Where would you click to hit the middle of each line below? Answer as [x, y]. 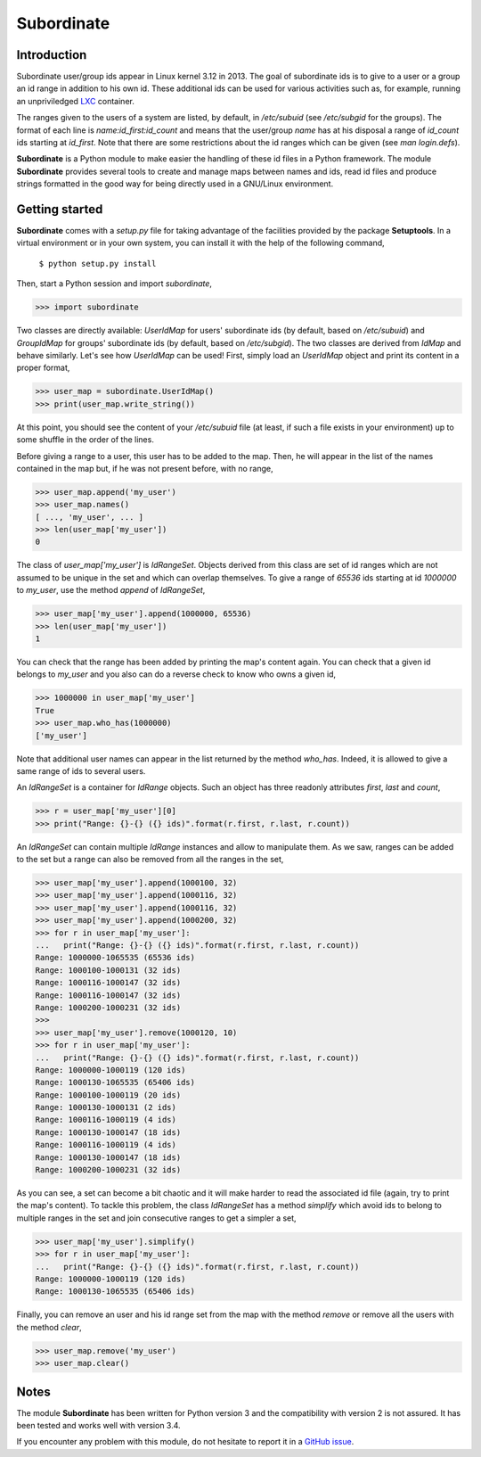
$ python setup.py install [98, 263]
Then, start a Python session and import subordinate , [114, 284]
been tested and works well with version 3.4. [99, 1425]
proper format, [43, 368]
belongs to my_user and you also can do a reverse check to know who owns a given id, [176, 674]
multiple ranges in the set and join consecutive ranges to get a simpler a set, [157, 1218]
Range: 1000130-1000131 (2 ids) [106, 1107]
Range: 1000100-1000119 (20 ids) [108, 1095]
